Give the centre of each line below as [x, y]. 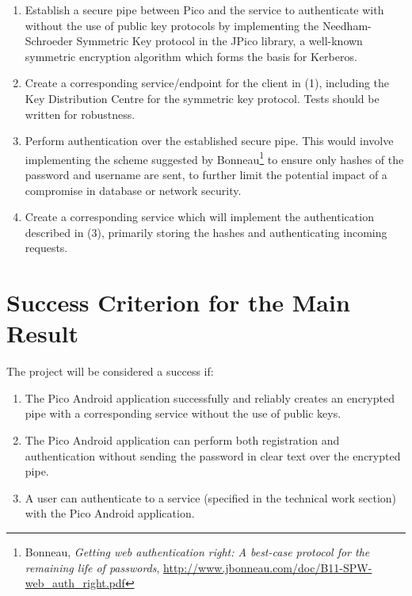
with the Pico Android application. [110, 513]
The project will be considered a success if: [110, 371]
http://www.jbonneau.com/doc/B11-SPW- [268, 567]
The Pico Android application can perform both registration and [182, 440]
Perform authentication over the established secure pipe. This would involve [209, 141]
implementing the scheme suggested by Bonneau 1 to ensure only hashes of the [214, 158]
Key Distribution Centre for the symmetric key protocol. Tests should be [202, 98]
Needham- [347, 25]
